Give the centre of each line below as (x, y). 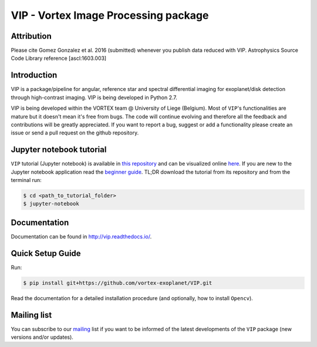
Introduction (34, 75)
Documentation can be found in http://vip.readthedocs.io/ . (81, 236)
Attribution (31, 36)
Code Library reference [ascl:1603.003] (59, 58)
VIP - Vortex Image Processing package (110, 15)
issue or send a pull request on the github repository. (75, 133)
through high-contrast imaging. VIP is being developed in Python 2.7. (94, 97)
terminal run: (26, 180)
